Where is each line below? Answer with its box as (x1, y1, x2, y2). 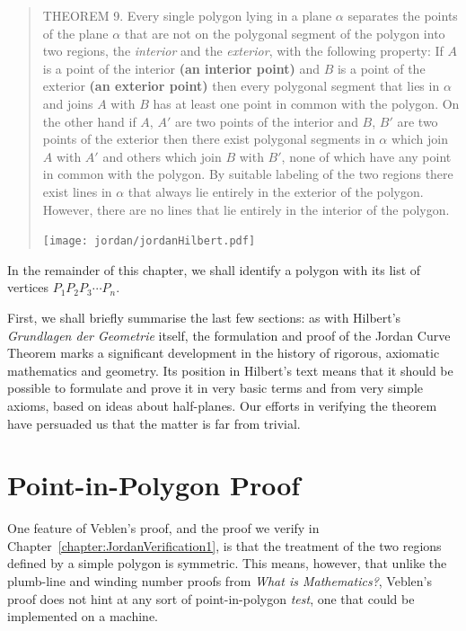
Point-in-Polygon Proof (7, 467, 301, 503)
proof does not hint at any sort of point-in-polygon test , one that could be (7, 589, 415, 608)
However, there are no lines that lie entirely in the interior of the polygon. (42, 200, 450, 218)
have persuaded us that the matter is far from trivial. (7, 413, 301, 432)
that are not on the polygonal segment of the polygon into (124, 23, 445, 42)
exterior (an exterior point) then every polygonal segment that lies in (42, 76, 440, 95)
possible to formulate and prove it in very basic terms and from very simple (7, 378, 423, 397)
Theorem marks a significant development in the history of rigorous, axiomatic (7, 343, 440, 362)
